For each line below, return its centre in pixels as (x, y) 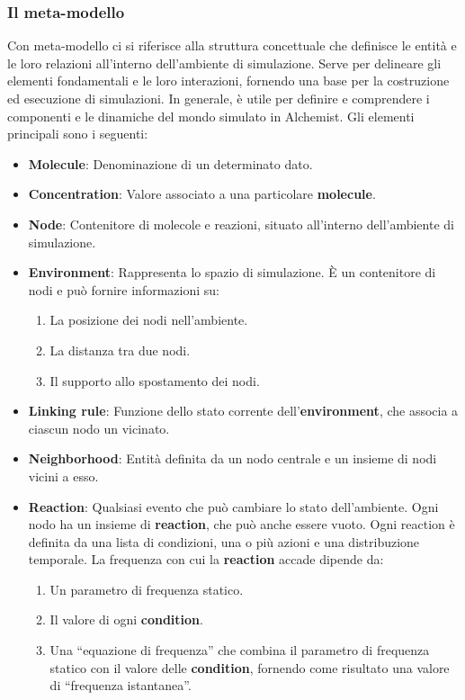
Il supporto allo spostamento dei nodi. (155, 380)
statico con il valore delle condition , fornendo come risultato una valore (250, 667)
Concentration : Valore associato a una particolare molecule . (202, 194)
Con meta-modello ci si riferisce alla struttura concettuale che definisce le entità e (232, 45)
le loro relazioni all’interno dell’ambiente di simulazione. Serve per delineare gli (224, 63)
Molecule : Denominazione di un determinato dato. (170, 163)
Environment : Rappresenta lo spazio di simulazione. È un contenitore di (232, 272)
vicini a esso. (63, 476)
